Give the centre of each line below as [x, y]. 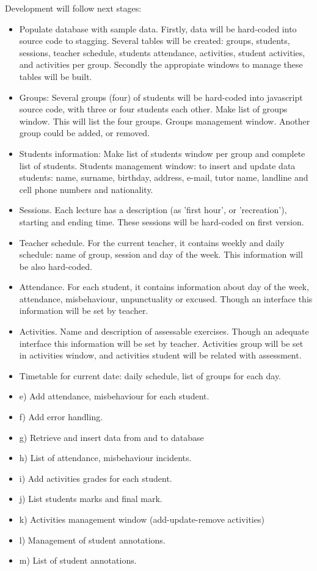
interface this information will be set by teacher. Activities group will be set [161, 343]
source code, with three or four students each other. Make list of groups [153, 109]
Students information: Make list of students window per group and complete [162, 153]
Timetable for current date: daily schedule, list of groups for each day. [150, 375]
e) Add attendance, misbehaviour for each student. [114, 396]
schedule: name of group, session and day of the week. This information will [161, 254]
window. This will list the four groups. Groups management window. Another [165, 121]
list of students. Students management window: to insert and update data [157, 165]
